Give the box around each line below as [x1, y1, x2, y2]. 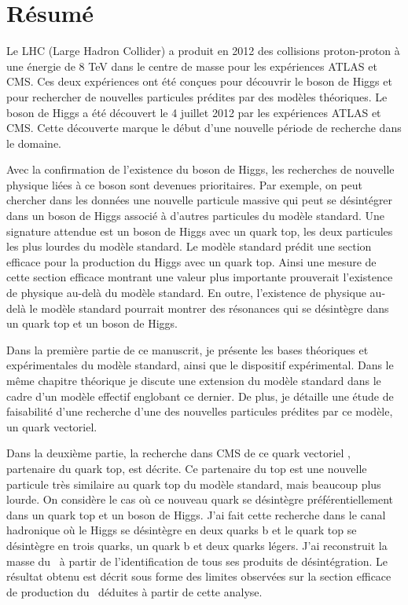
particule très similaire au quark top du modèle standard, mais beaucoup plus [6, 475, 381, 492]
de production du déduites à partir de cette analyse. [6, 583, 263, 599]
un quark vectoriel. [6, 418, 97, 434]
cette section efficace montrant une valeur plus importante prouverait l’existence [6, 269, 393, 285]
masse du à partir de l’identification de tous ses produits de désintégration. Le [6, 552, 388, 569]
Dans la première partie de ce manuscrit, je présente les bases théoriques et [6, 341, 369, 357]
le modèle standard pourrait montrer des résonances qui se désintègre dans [29, 299, 389, 316]
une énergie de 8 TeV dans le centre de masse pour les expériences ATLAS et [6, 57, 377, 74]
